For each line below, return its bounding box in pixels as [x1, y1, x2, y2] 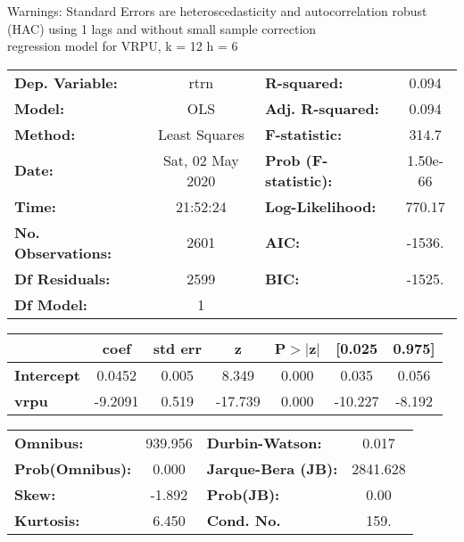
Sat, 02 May [162, 149, 239, 170]
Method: [14, 123, 76, 144]
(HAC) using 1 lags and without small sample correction [7, 19, 317, 37]
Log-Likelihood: [264, 195, 377, 217]
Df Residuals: [14, 267, 111, 289]
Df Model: [14, 293, 87, 315]
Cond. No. [206, 509, 281, 530]
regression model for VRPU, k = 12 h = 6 [7, 37, 238, 55]
